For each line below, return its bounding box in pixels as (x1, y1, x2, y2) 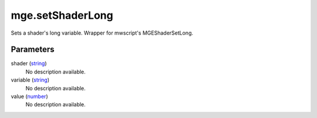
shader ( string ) (11, 60, 47, 67)
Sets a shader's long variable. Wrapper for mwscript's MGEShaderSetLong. (11, 29, 194, 36)
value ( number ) (11, 93, 48, 100)
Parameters (11, 45, 55, 55)
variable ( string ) (11, 76, 50, 83)
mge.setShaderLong (11, 9, 114, 22)
